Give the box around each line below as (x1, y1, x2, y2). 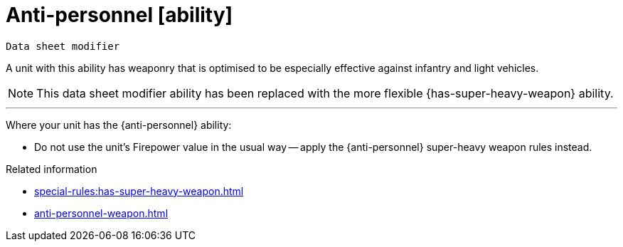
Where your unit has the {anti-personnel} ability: (6, 118, 232, 131)
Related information (6, 162, 97, 175)
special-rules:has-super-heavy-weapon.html (34, 184, 244, 197)
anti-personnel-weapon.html (34, 206, 169, 219)
